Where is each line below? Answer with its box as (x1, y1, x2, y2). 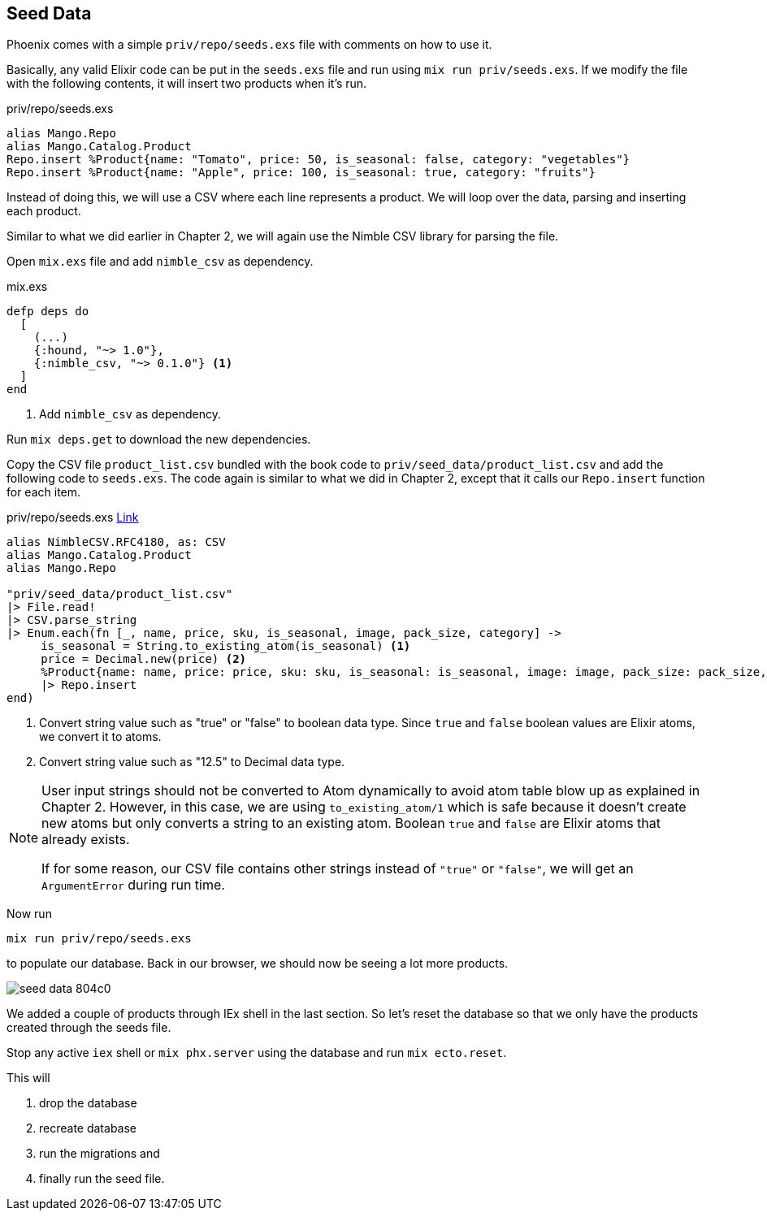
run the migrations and (39, 1146, 160, 1161)
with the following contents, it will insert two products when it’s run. (6, 76, 367, 91)
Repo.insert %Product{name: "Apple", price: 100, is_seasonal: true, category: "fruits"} (6, 166, 596, 180)
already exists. (41, 831, 130, 848)
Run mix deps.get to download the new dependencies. (6, 432, 311, 447)
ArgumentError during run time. (41, 877, 225, 894)
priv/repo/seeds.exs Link (6, 510, 139, 525)
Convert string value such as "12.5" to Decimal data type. (39, 755, 345, 769)
